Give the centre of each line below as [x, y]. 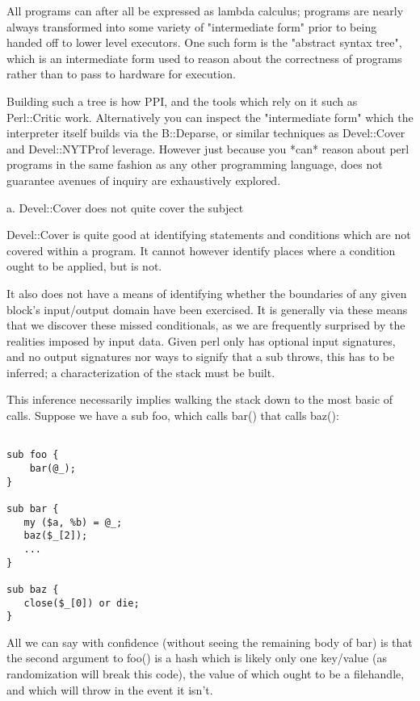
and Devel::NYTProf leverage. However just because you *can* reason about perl [208, 148]
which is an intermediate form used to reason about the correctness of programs [204, 58]
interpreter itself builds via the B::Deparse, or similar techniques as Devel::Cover [206, 133]
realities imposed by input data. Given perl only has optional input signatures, [201, 340]
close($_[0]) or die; [82, 603]
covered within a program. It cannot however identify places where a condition [201, 250]
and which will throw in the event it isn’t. [110, 689]
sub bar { [33, 508]
